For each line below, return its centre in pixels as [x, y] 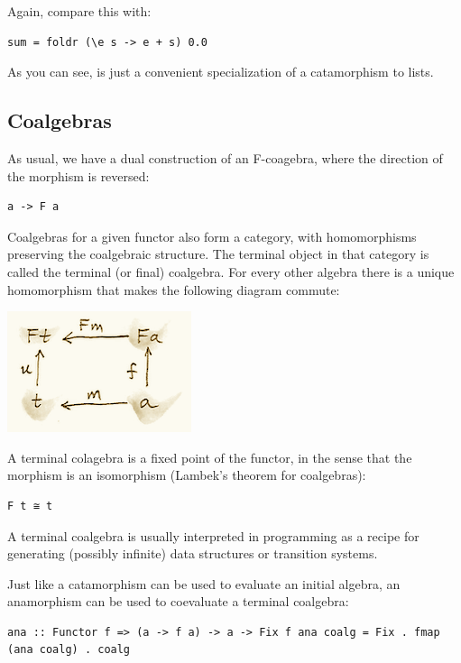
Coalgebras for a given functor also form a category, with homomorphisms [212, 236]
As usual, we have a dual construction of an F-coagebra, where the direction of [225, 157]
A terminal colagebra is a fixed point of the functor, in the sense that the [210, 457]
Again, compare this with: [79, 11]
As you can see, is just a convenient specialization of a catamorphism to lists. [221, 72]
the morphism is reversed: [78, 175]
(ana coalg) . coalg [69, 650]
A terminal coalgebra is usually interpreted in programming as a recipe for [213, 535]
